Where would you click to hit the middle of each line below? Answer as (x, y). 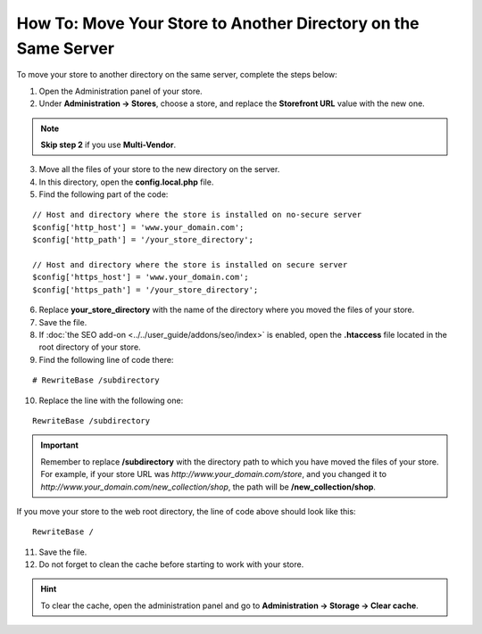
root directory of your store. (90, 347)
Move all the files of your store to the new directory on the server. (159, 169)
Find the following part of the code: (104, 194)
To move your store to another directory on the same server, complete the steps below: (177, 75)
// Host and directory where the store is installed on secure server (190, 265)
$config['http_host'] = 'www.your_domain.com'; (138, 227)
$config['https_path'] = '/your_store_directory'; (145, 289)
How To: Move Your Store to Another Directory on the (218, 23)
